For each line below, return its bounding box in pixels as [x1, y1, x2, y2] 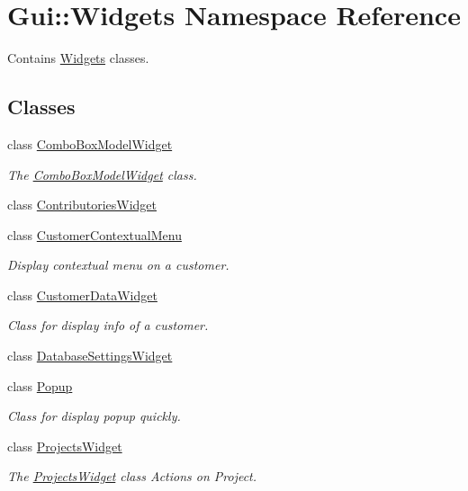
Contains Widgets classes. [7, 49, 149, 67]
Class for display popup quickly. [7, 406, 181, 425]
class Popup [7, 376, 73, 395]
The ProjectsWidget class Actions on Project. [7, 467, 257, 486]
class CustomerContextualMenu [7, 225, 182, 244]
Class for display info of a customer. [7, 316, 209, 335]
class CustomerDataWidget [7, 285, 157, 304]
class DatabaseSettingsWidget [7, 346, 173, 365]
